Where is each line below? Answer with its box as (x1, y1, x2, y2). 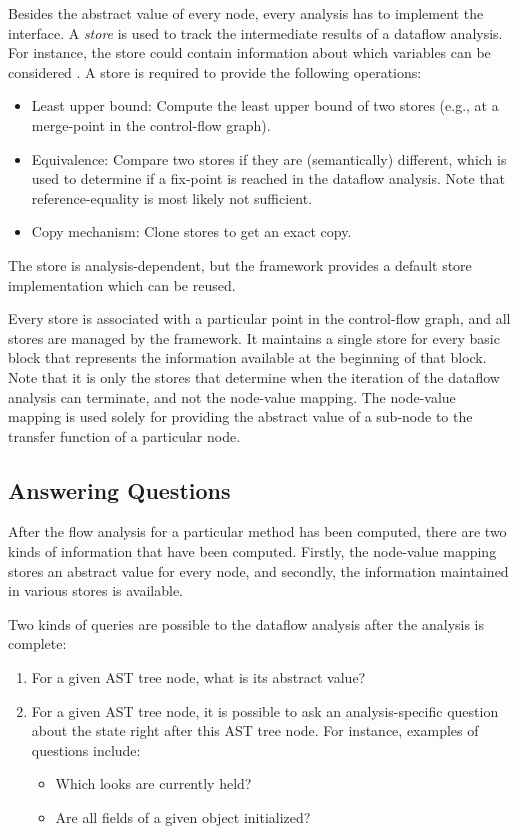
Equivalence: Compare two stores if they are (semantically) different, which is (31, 148, 507, 169)
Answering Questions (8, 474, 231, 505)
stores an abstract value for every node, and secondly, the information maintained (8, 560, 509, 581)
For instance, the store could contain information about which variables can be (8, 42, 491, 63)
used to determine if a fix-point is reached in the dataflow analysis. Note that (31, 168, 506, 189)
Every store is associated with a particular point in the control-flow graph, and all (8, 308, 511, 329)
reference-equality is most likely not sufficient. (31, 187, 313, 208)
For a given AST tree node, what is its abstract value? (31, 667, 366, 688)
